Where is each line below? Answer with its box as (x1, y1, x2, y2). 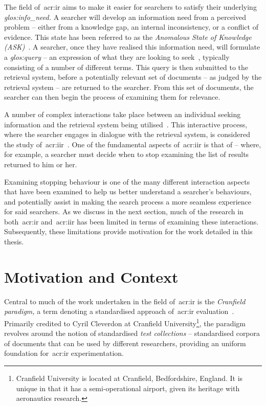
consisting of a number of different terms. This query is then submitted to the (4, 61, 248, 72)
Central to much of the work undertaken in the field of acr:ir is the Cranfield (4, 296, 246, 306)
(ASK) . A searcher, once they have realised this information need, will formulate (4, 41, 260, 52)
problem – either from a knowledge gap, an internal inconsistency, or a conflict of (4, 21, 258, 32)
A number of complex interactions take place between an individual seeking (4, 108, 241, 119)
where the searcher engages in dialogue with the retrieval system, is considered (4, 129, 250, 140)
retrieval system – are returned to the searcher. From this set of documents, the (4, 81, 254, 92)
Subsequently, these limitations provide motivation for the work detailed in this (4, 226, 253, 237)
